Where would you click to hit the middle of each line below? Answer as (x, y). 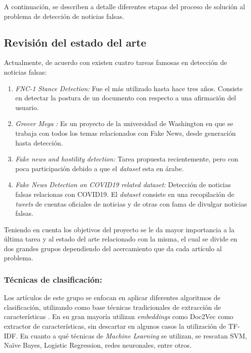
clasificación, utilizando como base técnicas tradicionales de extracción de (112, 307)
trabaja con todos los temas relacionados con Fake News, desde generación (125, 133)
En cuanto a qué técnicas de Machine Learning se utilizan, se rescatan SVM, (133, 335)
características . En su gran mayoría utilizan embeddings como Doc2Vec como (119, 316)
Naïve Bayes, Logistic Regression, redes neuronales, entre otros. (98, 345)
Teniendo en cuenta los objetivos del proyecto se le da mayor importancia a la (119, 229)
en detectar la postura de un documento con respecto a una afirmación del (125, 98)
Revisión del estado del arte (75, 42)
